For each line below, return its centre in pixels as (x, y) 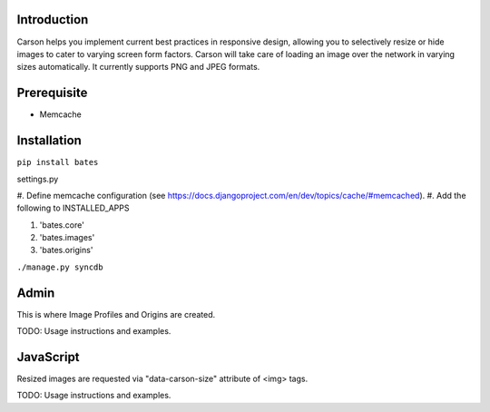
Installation (49, 141)
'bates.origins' (66, 250)
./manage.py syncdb (60, 267)
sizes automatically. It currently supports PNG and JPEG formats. (138, 67)
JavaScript (49, 357)
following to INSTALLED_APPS (73, 208)
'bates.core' (62, 225)
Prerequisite (52, 93)
